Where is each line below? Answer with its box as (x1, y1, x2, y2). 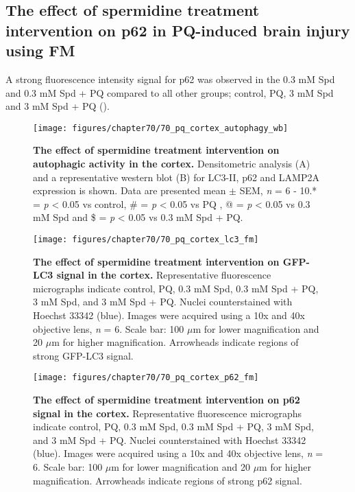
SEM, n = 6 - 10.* (239, 183, 317, 198)
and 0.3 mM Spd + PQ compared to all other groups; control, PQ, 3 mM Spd (5, 85, 334, 99)
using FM (5, 40, 75, 61)
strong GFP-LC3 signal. (33, 348, 134, 362)
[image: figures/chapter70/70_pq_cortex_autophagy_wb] (33, 123, 289, 133)
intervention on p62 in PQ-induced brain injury (5, 19, 350, 40)
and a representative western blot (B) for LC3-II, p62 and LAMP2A (33, 169, 319, 184)
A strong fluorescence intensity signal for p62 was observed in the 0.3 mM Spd (5, 71, 335, 86)
